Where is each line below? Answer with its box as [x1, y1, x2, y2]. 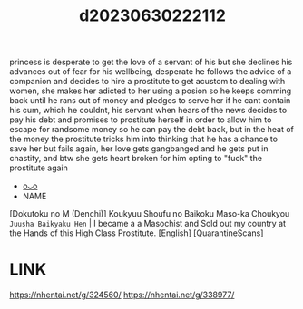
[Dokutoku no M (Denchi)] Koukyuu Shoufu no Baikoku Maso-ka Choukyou [9, 208, 290, 219]
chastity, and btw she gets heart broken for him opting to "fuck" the [9, 153, 263, 164]
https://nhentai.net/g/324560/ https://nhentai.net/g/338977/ [9, 289, 235, 300]
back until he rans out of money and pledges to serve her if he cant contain [9, 95, 291, 106]
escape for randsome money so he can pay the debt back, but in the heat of [9, 124, 295, 135]
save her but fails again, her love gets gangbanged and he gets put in [9, 143, 269, 154]
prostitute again [9, 162, 68, 173]
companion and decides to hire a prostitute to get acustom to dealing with [9, 76, 286, 87]
